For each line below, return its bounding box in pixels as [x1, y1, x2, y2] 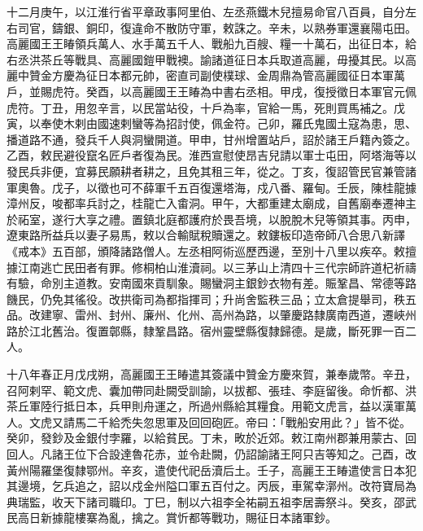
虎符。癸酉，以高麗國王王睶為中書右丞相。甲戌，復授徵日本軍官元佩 [51, 82, 416, 99]
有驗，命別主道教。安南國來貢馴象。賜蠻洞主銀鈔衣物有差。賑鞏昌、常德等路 [7, 274, 416, 292]
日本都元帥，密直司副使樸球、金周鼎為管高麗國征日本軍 [97, 67, 394, 84]
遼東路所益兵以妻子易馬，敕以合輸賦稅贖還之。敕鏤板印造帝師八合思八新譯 [7, 226, 405, 244]
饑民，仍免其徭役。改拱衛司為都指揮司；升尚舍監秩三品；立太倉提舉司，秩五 [7, 290, 416, 307]
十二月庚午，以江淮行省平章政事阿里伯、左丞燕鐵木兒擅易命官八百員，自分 [7, 3, 405, 20]
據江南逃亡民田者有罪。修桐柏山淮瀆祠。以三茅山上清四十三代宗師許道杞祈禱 [7, 258, 416, 275]
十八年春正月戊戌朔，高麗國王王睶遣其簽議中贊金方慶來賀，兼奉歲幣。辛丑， [7, 366, 416, 383]
